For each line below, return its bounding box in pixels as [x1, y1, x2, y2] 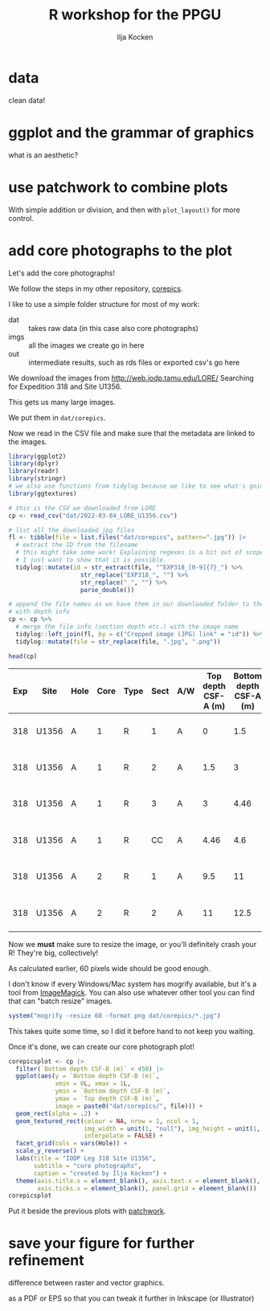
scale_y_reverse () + [15, 1147, 84, 1155]
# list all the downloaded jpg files [8, 526, 135, 534]
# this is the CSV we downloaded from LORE [8, 504, 157, 512]
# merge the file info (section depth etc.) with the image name [15, 623, 239, 631]
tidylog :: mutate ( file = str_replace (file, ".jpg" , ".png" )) [15, 637, 221, 646]
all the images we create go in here [28, 340, 145, 350]
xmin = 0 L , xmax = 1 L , [55, 1080, 131, 1088]
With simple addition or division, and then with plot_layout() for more [8, 205, 241, 214]
